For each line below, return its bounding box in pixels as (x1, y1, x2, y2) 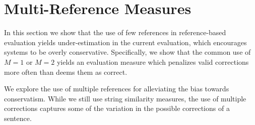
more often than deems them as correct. (4, 66, 127, 77)
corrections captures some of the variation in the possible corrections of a (4, 103, 230, 113)
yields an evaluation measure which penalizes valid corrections (56, 56, 249, 67)
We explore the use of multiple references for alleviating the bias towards (4, 83, 229, 94)
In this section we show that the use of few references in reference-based (4, 27, 226, 38)
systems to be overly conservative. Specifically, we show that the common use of (4, 47, 251, 57)
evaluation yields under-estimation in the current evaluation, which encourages (4, 37, 247, 47)
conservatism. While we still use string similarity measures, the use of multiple (4, 93, 246, 103)
